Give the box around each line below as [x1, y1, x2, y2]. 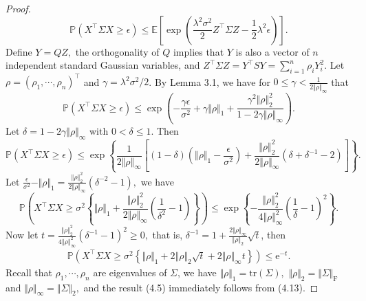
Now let [6, 227, 39, 241]
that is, [152, 227, 183, 241]
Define [6, 44, 32, 58]
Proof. [6, 1, 31, 15]
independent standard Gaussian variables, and [6, 58, 200, 72]
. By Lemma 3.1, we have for [149, 74, 270, 89]
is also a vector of [235, 44, 310, 58]
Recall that [6, 265, 52, 279]
